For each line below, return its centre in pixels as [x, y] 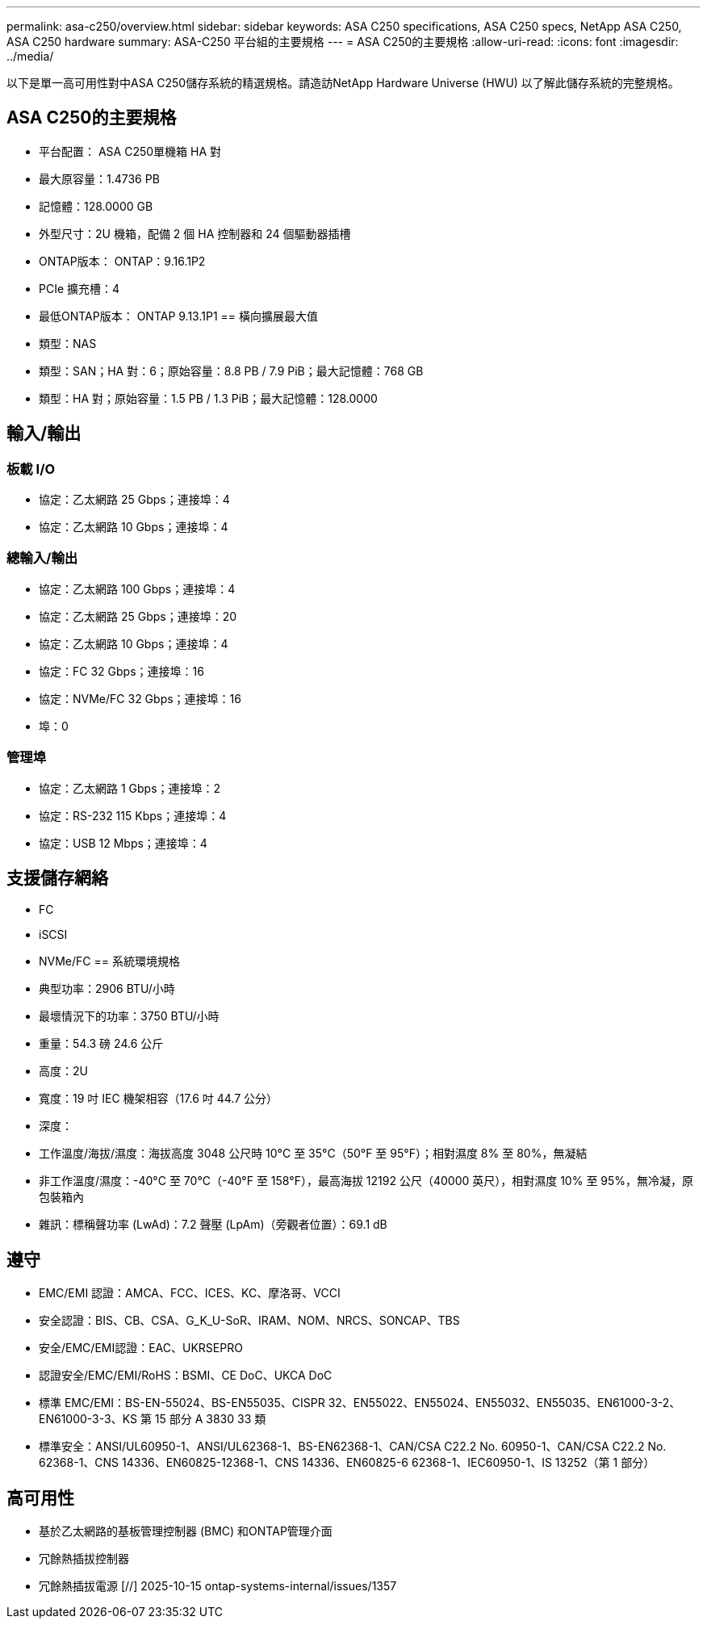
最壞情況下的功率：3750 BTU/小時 [129, 1016]
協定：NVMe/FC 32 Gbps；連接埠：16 [140, 698]
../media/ [30, 56]
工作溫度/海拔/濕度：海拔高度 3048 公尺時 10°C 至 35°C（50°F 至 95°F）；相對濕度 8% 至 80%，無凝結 [313, 1154]
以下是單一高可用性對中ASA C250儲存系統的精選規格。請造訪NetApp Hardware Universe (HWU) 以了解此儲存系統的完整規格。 [343, 83]
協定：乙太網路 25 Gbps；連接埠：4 [134, 500]
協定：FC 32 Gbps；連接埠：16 [121, 671]
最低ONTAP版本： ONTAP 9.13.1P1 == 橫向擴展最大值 [179, 316]
